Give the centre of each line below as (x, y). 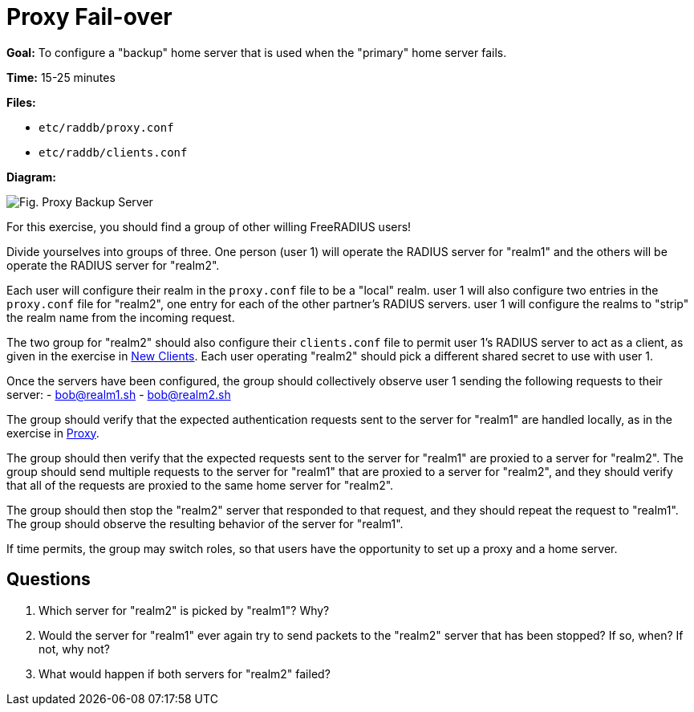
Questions (49, 580)
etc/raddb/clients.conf (113, 152)
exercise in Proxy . (53, 433)
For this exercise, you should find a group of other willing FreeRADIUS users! (209, 226)
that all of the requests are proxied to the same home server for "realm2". (200, 485)
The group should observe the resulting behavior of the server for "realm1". (205, 523)
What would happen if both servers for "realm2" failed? (185, 673)
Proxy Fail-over (89, 17)
